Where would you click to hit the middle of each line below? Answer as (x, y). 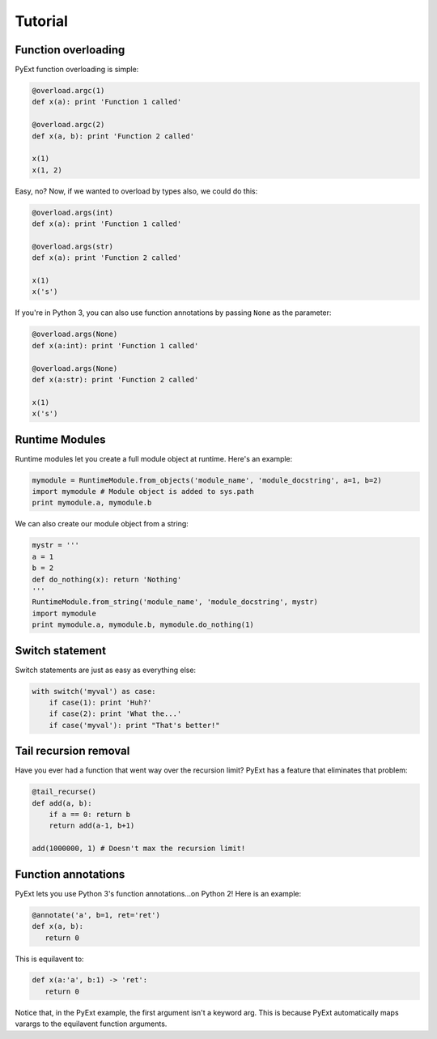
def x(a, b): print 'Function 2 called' (113, 136)
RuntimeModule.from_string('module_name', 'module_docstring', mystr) (175, 602)
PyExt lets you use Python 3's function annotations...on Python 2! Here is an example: (158, 893)
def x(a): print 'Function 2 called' (107, 258)
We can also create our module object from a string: (102, 524)
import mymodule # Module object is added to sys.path (143, 492)
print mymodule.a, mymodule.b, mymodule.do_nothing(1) (143, 625)
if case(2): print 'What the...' (115, 714)
